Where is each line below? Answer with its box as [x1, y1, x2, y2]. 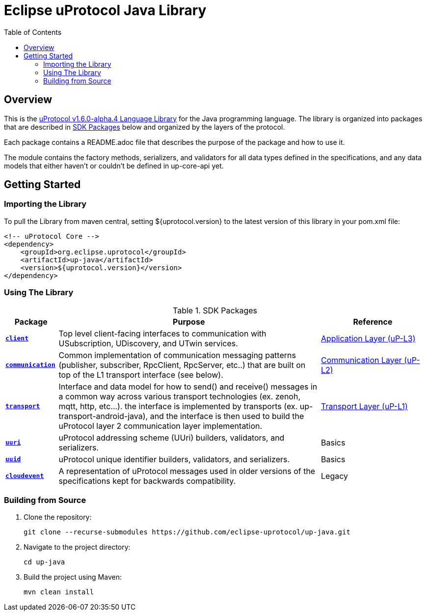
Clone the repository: [24, 513, 92, 522]
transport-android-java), [58, 411, 148, 421]
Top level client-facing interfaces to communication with [58, 328, 266, 338]
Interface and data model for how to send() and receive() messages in [58, 381, 318, 391]
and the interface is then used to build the [150, 411, 304, 421]
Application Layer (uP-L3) [321, 333, 416, 343]
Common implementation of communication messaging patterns [58, 350, 296, 360]
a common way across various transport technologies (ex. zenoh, [58, 391, 300, 401]
